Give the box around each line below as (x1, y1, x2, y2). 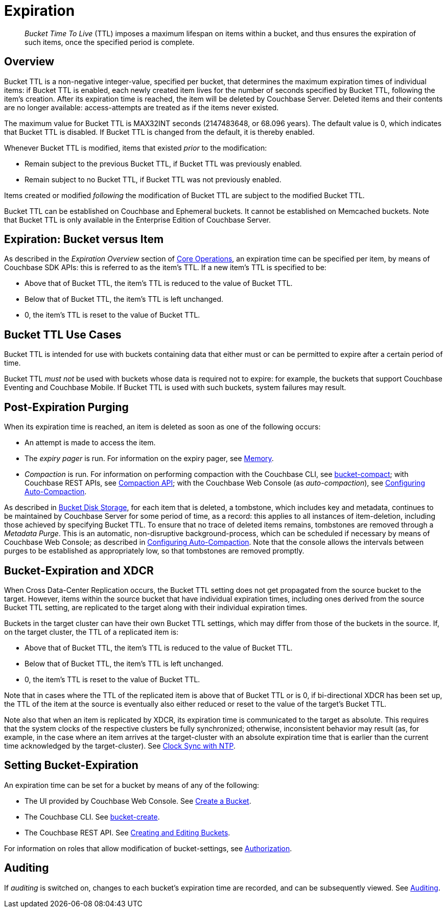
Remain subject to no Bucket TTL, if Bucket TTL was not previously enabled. (25, 175, 281, 184)
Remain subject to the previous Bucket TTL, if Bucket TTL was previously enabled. (25, 159, 302, 168)
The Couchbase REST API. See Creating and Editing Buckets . (25, 828, 230, 837)
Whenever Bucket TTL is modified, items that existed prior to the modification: (4, 143, 267, 152)
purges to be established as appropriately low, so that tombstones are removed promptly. (4, 546, 304, 556)
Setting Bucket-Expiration (4, 759, 138, 772)
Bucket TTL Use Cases (4, 328, 122, 341)
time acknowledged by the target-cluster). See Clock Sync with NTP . (4, 741, 236, 750)
